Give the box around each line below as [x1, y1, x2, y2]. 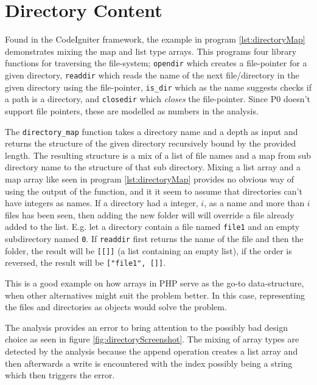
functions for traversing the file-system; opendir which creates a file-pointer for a [5, 57, 307, 69]
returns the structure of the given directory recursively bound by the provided [5, 137, 296, 150]
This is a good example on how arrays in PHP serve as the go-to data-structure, [5, 276, 304, 289]
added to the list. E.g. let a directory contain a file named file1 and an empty [5, 220, 300, 233]
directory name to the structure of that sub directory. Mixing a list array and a [5, 161, 301, 173]
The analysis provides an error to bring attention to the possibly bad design [5, 321, 288, 333]
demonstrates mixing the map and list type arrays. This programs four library [5, 44, 297, 57]
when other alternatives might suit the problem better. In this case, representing [5, 288, 305, 301]
